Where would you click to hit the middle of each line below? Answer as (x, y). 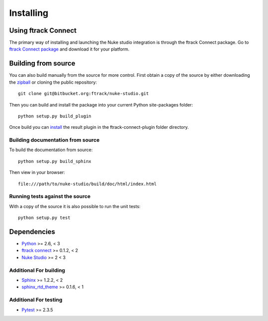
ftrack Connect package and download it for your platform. (69, 49)
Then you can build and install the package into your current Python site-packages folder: (101, 105)
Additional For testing (36, 300)
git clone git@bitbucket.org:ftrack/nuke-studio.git (83, 94)
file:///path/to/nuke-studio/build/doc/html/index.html (87, 184)
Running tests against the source (50, 197)
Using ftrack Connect (43, 30)
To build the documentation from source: (51, 150)
